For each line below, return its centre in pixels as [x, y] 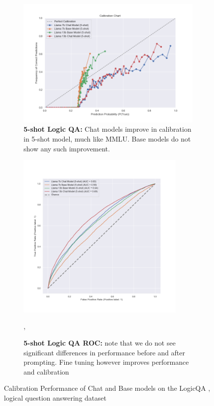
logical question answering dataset [55, 397]
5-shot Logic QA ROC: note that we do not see [100, 342]
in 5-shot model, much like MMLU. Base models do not [107, 138]
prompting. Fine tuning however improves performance [106, 362]
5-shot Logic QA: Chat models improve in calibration [107, 129]
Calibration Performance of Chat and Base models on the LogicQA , [107, 388]
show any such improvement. [67, 148]
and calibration [46, 371]
